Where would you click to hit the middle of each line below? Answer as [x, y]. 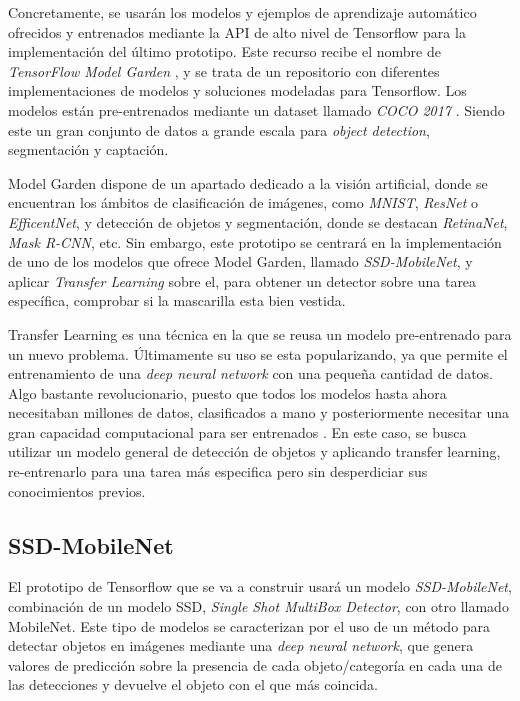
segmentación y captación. [88, 149]
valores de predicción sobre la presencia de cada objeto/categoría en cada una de [255, 664]
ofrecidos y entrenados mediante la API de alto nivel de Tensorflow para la [237, 31]
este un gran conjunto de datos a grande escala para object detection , [219, 129]
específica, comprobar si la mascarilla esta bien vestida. [177, 300]
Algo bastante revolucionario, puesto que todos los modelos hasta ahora [227, 392]
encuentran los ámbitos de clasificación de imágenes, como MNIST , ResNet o [243, 202]
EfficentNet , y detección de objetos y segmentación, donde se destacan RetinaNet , [258, 221]
